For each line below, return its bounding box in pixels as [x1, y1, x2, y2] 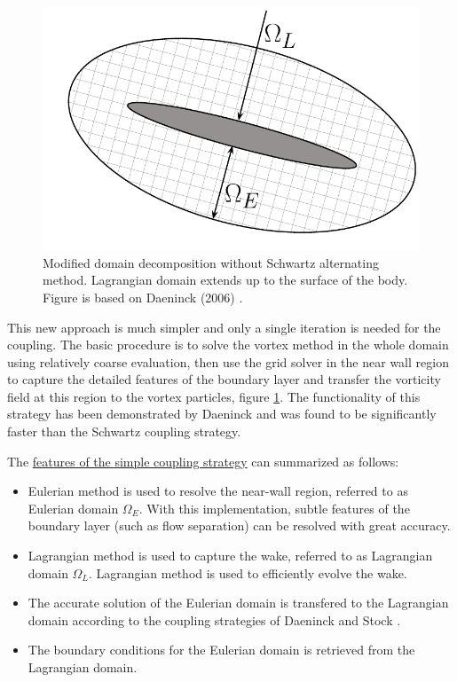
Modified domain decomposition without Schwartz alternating [43, 253, 379, 271]
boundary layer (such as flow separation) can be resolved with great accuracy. [28, 516, 451, 535]
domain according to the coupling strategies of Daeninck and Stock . [28, 610, 401, 629]
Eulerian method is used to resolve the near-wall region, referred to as [28, 482, 408, 500]
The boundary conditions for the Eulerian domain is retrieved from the [28, 640, 415, 659]
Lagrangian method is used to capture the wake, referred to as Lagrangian [28, 546, 433, 565]
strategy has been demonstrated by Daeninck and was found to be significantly [7, 404, 437, 423]
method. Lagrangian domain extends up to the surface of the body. [43, 270, 408, 289]
